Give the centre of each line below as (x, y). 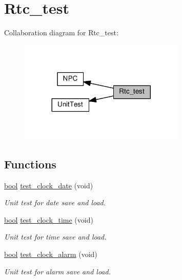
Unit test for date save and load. (55, 202)
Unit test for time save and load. (55, 237)
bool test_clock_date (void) (49, 185)
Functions (30, 164)
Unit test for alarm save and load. (57, 271)
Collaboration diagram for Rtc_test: (61, 33)
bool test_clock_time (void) (49, 219)
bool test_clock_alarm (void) (51, 254)
